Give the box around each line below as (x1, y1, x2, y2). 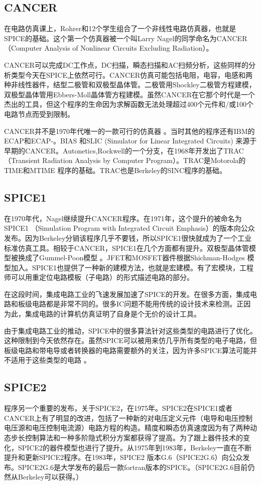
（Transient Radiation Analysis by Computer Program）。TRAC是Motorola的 (4, 155, 246, 166)
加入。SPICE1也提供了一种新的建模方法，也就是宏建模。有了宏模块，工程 (11, 262, 254, 272)
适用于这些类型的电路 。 (11, 355, 91, 365)
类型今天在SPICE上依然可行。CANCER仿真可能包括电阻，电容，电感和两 (11, 69, 253, 80)
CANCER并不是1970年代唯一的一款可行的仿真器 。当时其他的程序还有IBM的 (4, 125, 255, 136)
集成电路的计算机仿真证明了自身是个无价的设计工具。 (25, 308, 201, 319)
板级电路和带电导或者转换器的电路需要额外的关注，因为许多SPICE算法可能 (4, 345, 250, 355)
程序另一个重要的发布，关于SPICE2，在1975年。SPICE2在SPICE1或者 (4, 403, 233, 413)
